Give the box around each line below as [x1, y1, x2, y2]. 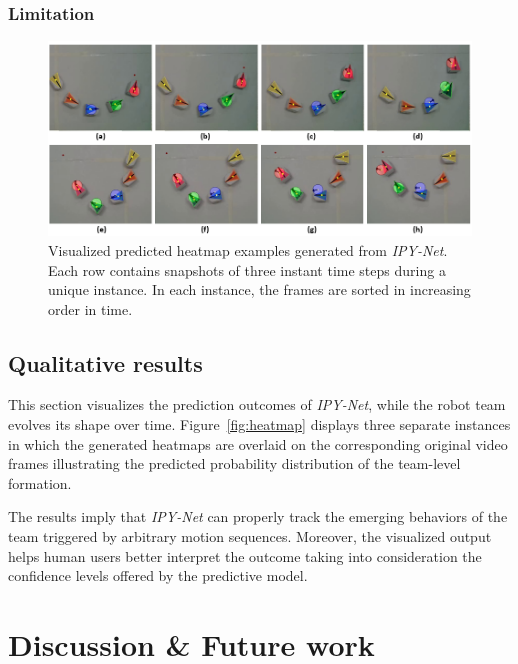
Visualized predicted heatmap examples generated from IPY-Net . [48, 239, 448, 260]
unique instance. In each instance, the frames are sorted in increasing [48, 279, 471, 300]
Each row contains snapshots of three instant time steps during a [48, 259, 446, 280]
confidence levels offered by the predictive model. [8, 565, 308, 586]
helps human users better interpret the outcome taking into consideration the [8, 545, 482, 566]
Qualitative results [8, 347, 203, 378]
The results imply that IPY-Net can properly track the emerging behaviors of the [8, 506, 508, 527]
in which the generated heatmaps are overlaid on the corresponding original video [8, 433, 508, 454]
